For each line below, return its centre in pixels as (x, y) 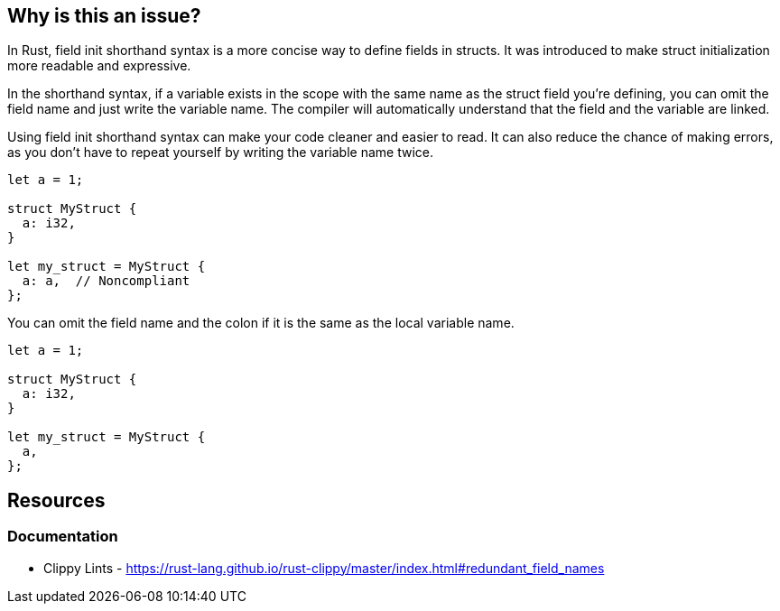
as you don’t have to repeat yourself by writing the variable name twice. (220, 153)
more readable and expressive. (99, 66)
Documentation (63, 537)
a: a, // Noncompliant (106, 281)
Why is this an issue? (104, 16)
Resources (56, 500)
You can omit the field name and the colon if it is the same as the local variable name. (261, 323)
